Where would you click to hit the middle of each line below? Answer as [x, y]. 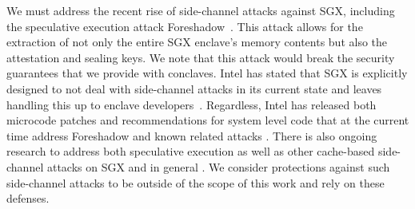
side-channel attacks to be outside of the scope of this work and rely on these [196, 182]
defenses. [28, 198]
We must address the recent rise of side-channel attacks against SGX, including [201, 10]
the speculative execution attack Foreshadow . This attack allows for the [185, 26]
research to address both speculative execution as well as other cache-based [191, 151]
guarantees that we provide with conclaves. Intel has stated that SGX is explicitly [207, 73]
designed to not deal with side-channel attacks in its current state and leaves [194, 88]
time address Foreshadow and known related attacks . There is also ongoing [192, 135]
